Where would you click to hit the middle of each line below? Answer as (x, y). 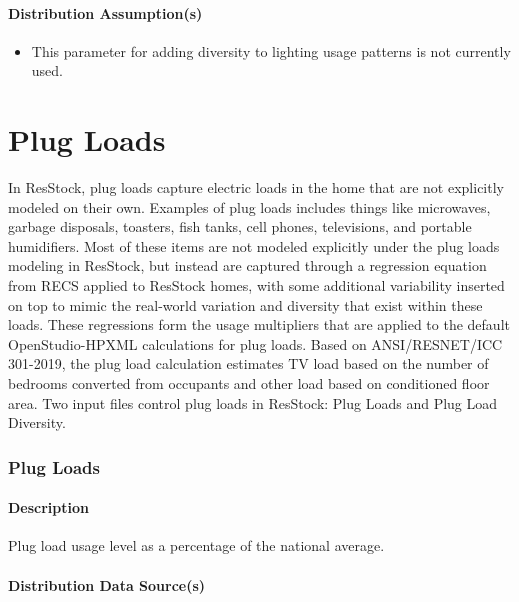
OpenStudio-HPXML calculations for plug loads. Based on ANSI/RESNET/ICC (255, 343)
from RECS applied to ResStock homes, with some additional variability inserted (256, 285)
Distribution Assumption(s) (105, 12)
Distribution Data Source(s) (107, 584)
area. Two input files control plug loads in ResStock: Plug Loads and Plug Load (253, 402)
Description (49, 507)
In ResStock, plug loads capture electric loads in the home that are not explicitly (256, 187)
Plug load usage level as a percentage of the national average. (196, 545)
